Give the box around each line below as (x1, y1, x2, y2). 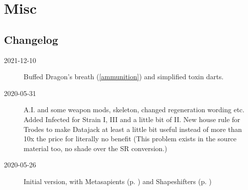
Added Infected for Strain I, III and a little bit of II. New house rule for (24, 114, 241, 124)
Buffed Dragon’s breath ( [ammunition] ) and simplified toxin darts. (24, 71, 224, 82)
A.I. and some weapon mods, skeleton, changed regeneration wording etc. (24, 104, 245, 115)
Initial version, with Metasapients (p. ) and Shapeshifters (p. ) (24, 176, 212, 186)
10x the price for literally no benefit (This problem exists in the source (24, 133, 237, 144)
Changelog (4, 32, 59, 47)
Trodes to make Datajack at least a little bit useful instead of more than (24, 124, 242, 134)
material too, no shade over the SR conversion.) (24, 143, 167, 153)
